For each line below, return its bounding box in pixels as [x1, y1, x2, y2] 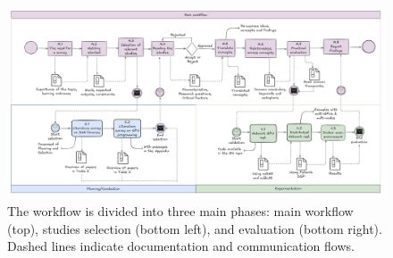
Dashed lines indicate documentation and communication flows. [7, 237, 355, 255]
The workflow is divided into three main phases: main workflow [7, 202, 354, 221]
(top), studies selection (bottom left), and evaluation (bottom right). [7, 219, 382, 237]
